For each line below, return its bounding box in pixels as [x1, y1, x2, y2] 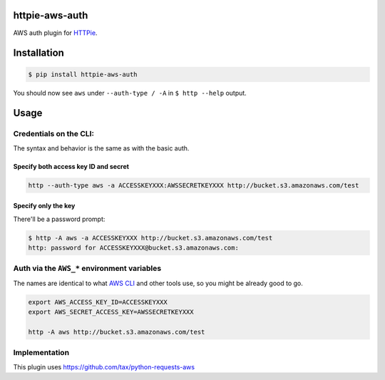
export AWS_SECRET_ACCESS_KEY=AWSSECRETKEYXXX [28, 308, 194, 317]
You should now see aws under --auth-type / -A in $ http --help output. [13, 88, 247, 97]
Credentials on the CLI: [13, 129, 95, 139]
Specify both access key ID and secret [13, 162, 130, 170]
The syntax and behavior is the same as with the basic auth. [13, 143, 190, 153]
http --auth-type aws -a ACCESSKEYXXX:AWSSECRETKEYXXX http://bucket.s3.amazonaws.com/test [28, 181, 359, 189]
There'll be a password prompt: [13, 215, 106, 223]
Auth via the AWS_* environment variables [13, 264, 162, 274]
